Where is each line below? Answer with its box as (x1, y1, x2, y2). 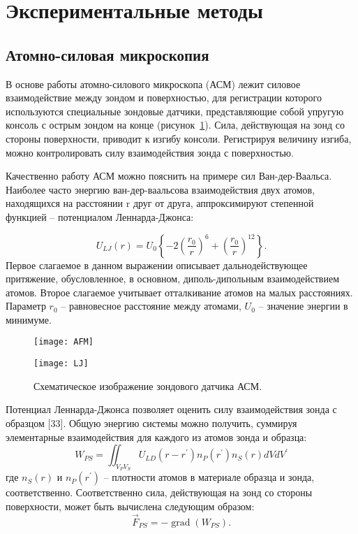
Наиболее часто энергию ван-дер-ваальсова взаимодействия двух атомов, (6, 182, 315, 196)
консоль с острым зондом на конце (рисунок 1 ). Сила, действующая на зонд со (6, 117, 345, 132)
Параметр (6, 298, 46, 313)
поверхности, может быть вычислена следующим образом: (6, 498, 255, 513)
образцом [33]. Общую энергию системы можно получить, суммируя (6, 415, 297, 430)
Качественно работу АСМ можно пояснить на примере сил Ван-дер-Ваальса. (6, 168, 332, 183)
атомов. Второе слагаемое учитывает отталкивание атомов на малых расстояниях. (6, 284, 353, 299)
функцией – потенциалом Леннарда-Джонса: (6, 209, 194, 224)
